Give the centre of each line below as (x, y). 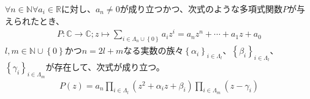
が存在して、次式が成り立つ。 (105, 67)
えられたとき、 (35, 20)
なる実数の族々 (153, 50)
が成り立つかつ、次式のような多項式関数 (201, 9)
